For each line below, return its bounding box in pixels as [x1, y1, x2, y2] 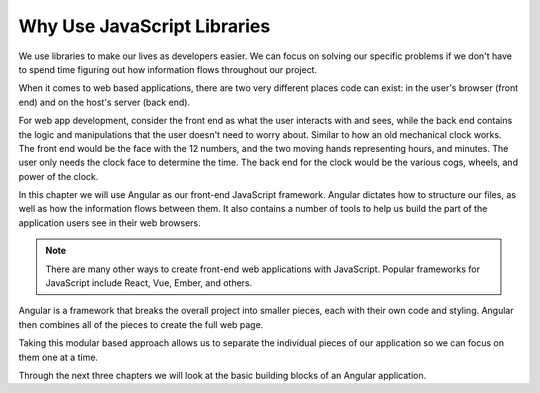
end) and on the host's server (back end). [18, 96, 190, 108]
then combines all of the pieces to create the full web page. [18, 318, 264, 330]
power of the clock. [18, 170, 99, 182]
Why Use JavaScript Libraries [18, 15, 271, 37]
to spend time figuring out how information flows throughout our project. [18, 63, 318, 75]
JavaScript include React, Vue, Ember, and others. [45, 277, 253, 289]
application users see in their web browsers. [18, 216, 201, 229]
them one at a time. [18, 351, 99, 363]
